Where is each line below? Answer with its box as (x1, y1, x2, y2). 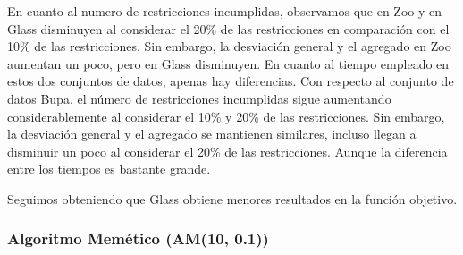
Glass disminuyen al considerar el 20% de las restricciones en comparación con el (7, 19, 450, 38)
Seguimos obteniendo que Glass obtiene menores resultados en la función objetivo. (7, 189, 458, 208)
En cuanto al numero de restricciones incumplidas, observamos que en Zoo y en (7, 2, 442, 20)
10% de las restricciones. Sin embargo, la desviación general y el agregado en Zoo (7, 37, 451, 55)
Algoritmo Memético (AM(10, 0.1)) (7, 227, 269, 250)
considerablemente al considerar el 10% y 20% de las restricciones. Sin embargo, (7, 106, 445, 125)
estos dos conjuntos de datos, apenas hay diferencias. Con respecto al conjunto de (7, 72, 454, 90)
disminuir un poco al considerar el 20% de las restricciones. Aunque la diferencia (7, 141, 448, 160)
